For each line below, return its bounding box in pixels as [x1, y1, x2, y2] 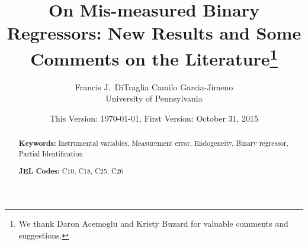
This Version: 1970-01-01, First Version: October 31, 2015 [49, 112, 259, 125]
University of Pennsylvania [105, 92, 203, 104]
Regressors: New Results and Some [7, 21, 301, 45]
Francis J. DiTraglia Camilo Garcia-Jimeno [75, 80, 233, 93]
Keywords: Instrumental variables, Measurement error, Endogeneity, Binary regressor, [18, 138, 288, 149]
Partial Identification [18, 149, 84, 159]
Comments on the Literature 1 [30, 44, 278, 70]
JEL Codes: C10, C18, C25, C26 [18, 165, 124, 176]
